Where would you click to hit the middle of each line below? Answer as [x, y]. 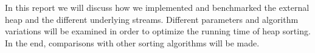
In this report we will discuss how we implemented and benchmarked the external [157, 7]
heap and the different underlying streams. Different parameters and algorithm [152, 19]
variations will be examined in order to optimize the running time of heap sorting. [158, 31]
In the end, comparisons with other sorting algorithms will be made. [132, 42]
